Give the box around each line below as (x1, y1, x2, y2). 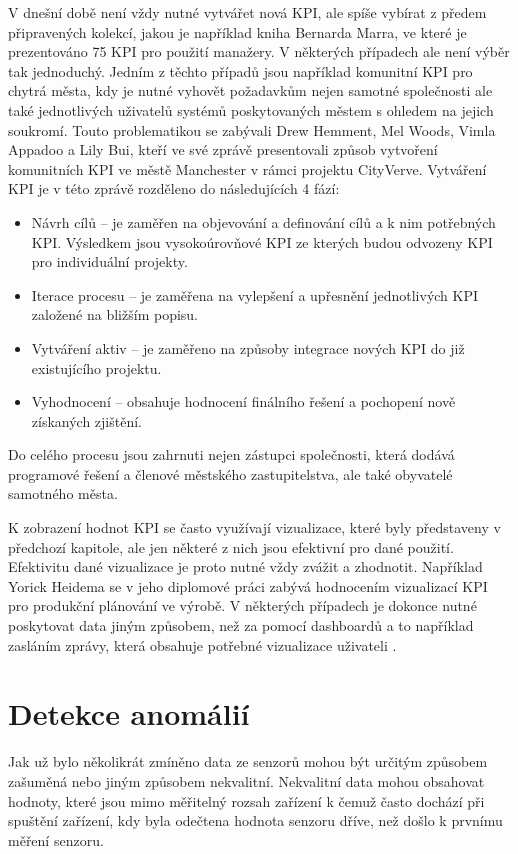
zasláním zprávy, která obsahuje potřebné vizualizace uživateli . (8, 634, 397, 655)
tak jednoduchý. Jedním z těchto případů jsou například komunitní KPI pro (8, 60, 473, 81)
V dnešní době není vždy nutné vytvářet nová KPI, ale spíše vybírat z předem (8, 2, 487, 22)
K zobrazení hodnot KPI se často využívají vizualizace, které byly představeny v (8, 517, 501, 538)
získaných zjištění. (31, 410, 143, 431)
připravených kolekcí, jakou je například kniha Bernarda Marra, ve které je (8, 21, 467, 42)
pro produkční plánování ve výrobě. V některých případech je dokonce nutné (8, 595, 477, 616)
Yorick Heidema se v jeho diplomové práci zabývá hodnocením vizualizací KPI (8, 575, 488, 596)
